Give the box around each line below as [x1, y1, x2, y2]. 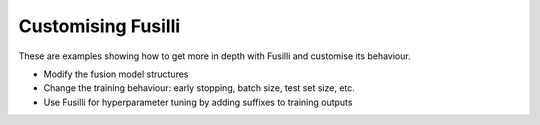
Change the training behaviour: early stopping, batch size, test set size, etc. [43, 82, 355, 94]
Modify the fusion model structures [43, 68, 189, 80]
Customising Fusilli [18, 15, 181, 37]
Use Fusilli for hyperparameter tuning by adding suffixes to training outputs [43, 96, 353, 108]
